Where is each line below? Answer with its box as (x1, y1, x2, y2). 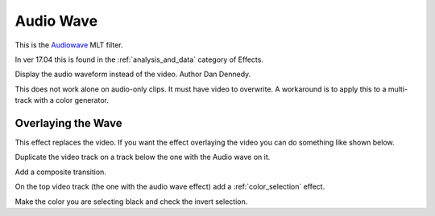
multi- (387, 84, 408, 94)
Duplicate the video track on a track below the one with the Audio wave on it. (14, 153, 271, 162)
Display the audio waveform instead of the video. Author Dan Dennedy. (14, 69, 251, 79)
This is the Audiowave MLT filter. (14, 40, 123, 50)
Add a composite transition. (14, 167, 106, 177)
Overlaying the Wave (14, 116, 122, 130)
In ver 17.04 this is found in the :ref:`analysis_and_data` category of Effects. (14, 55, 263, 64)
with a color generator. (33, 96, 109, 105)
